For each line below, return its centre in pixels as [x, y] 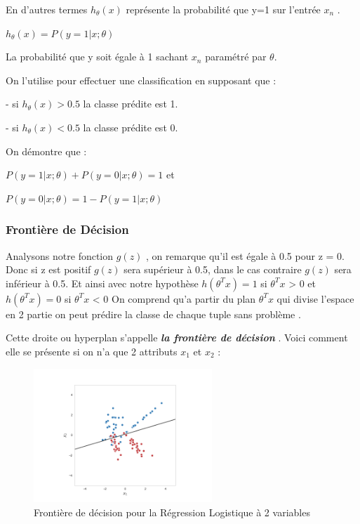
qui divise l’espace [315, 298]
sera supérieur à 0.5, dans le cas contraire [213, 269]
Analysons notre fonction [60, 255]
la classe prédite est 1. [131, 104]
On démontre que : [46, 151]
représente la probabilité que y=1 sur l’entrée [223, 9]
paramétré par [236, 57]
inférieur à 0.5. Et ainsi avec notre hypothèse [102, 283]
